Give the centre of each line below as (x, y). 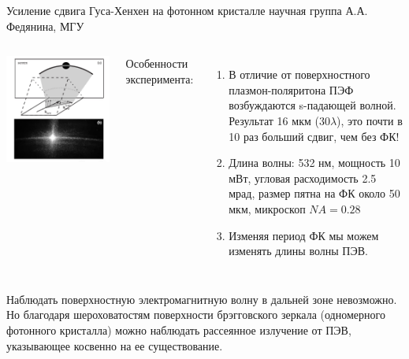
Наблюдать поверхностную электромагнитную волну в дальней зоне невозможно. (202, 299)
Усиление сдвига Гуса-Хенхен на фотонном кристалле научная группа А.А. (187, 10)
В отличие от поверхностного (299, 74)
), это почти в (370, 120)
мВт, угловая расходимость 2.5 (303, 178)
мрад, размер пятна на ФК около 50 (314, 193)
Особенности (157, 63)
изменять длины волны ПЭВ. (298, 251)
